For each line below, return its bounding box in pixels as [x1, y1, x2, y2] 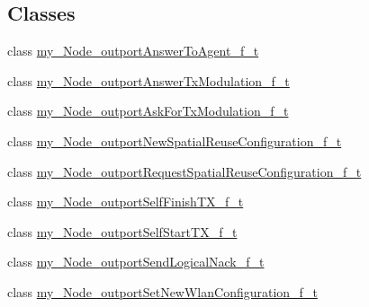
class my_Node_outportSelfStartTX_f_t [7, 222, 238, 241]
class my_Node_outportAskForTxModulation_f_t [7, 101, 289, 120]
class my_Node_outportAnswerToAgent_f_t [7, 41, 259, 60]
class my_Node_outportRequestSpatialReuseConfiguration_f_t [7, 162, 362, 180]
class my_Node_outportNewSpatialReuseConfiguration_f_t [7, 131, 342, 150]
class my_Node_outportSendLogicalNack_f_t [7, 252, 265, 271]
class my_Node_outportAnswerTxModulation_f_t [7, 71, 290, 90]
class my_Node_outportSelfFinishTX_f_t [7, 192, 244, 211]
